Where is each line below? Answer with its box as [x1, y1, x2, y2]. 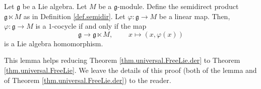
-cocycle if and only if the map [52, 21, 147, 31]
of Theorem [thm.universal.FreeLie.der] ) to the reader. [4, 74, 171, 85]
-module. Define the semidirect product [117, 1, 239, 11]
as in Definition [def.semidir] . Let [23, 11, 125, 21]
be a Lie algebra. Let [22, 1, 87, 11]
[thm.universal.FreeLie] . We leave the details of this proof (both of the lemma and [4, 64, 257, 75]
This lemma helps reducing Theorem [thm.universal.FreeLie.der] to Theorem [4, 55, 240, 65]
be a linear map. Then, [159, 11, 230, 21]
